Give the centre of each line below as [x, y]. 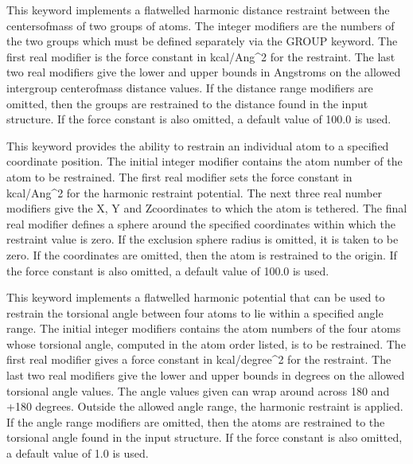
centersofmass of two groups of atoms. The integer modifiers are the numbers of [201, 25]
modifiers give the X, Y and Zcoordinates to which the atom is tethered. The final [207, 208]
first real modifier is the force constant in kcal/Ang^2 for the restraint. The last [201, 56]
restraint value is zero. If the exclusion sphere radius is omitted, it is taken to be [203, 239]
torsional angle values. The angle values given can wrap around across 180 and [198, 390]
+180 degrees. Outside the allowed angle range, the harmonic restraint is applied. [205, 406]
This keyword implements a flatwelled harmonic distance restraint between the [198, 10]
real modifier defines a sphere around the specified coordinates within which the [201, 223]
